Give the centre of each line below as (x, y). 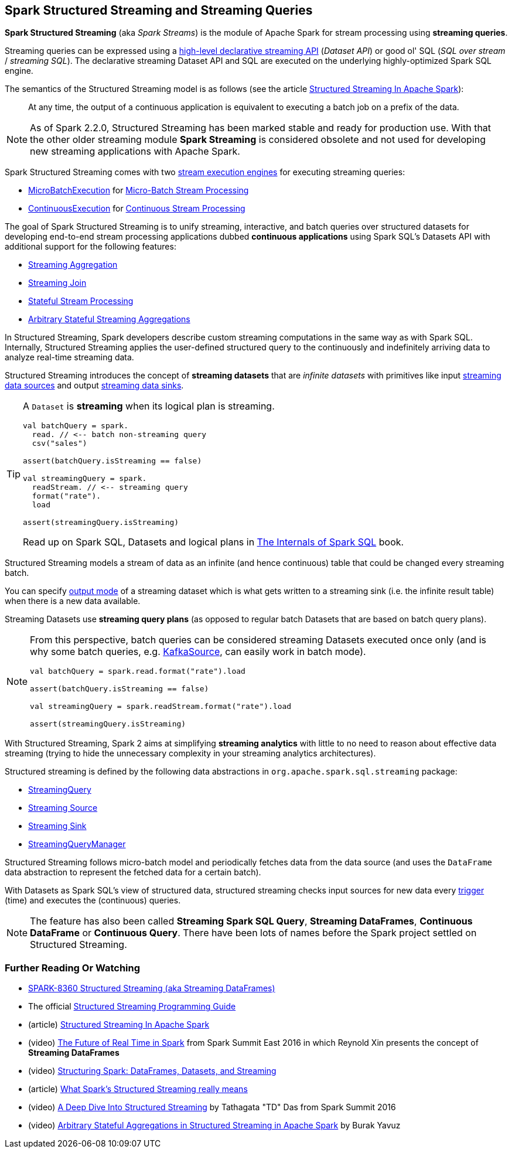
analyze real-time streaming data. (69, 357)
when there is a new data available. (73, 601)
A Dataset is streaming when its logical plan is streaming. (149, 406)
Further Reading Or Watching (73, 968)
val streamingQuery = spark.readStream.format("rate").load (161, 707)
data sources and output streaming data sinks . (94, 386)
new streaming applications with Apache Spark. (135, 151)
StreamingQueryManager (77, 844)
